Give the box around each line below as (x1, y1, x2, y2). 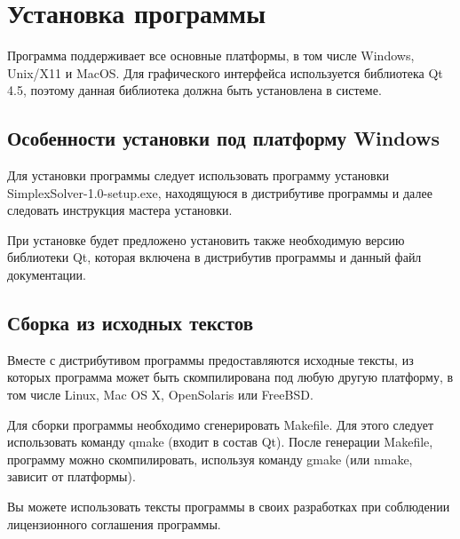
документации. (7, 266, 86, 284)
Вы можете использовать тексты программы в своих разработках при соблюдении (7, 497, 450, 516)
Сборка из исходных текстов (7, 309, 254, 337)
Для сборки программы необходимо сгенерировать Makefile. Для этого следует (7, 415, 434, 433)
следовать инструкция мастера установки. (7, 201, 233, 219)
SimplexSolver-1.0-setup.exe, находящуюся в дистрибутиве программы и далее (7, 183, 432, 202)
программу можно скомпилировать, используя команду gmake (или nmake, (7, 449, 413, 468)
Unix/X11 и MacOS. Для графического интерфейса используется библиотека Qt (7, 63, 443, 82)
